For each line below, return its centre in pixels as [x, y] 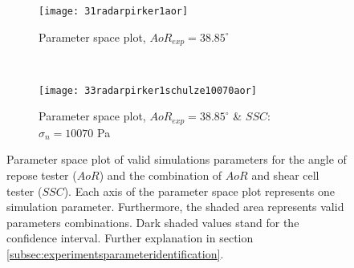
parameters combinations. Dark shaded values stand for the [153, 222]
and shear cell [285, 175]
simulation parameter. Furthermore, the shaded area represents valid [175, 207]
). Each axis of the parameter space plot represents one [199, 191]
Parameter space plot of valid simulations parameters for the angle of [177, 159]
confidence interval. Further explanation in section [130, 238]
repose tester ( [42, 175]
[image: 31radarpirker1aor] [114, 11]
